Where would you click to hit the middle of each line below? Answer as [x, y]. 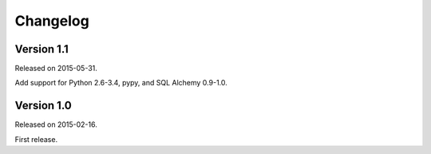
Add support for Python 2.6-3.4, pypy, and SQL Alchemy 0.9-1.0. [121, 83]
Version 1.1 [42, 49]
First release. [36, 139]
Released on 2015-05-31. [56, 69]
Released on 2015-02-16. [56, 124]
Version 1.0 [43, 106]
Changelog [52, 21]
